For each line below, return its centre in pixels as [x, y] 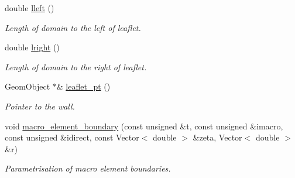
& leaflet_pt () [83, 86]
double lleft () [30, 8]
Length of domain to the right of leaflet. [76, 66]
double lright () [32, 47]
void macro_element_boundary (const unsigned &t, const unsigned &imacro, [144, 126]
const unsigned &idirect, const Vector [72, 137]
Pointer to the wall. [40, 106]
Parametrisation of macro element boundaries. [88, 168]
